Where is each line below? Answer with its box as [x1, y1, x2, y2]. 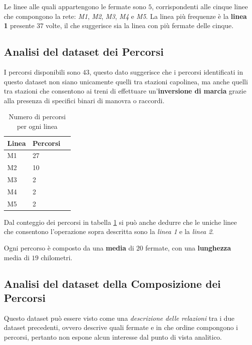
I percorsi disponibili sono [4, 66, 80, 77]
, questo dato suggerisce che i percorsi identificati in [89, 66, 243, 77]
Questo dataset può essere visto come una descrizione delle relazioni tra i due [4, 313, 235, 323]
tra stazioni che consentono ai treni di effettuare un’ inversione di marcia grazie [4, 86, 247, 96]
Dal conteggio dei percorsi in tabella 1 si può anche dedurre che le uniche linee [4, 217, 237, 227]
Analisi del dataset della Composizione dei [4, 276, 221, 291]
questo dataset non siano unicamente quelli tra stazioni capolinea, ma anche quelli [4, 76, 248, 86]
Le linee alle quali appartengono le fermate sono [4, 1, 146, 11]
